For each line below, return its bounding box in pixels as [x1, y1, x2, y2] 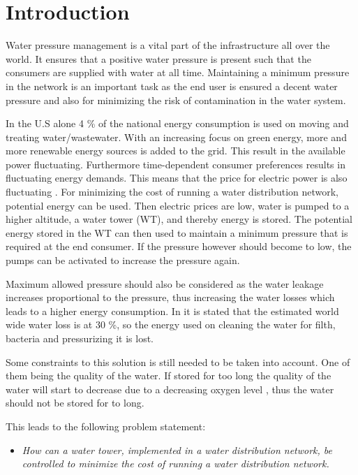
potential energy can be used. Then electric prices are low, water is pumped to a [6, 198, 350, 212]
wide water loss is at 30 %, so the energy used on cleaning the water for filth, [6, 317, 336, 332]
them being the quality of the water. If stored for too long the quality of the [6, 368, 331, 383]
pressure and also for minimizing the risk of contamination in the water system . [6, 92, 346, 107]
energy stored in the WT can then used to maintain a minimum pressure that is [6, 225, 348, 240]
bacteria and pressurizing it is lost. [6, 331, 154, 345]
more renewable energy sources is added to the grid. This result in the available [6, 143, 345, 158]
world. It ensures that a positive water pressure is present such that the [6, 51, 311, 66]
